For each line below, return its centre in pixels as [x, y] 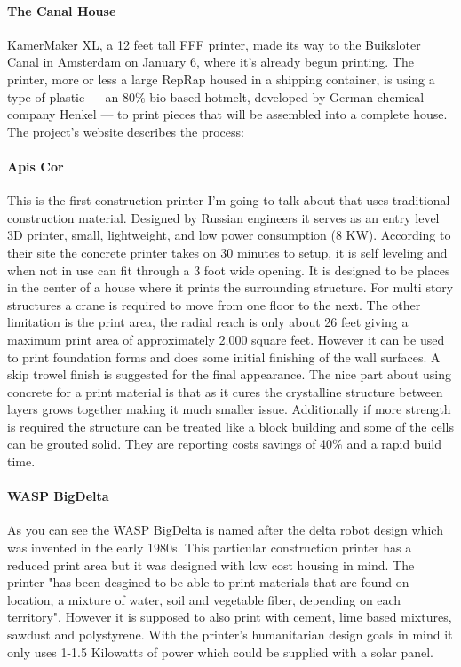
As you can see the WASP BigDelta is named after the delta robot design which [225, 530]
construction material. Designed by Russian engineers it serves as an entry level [223, 217]
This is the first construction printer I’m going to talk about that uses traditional [229, 200]
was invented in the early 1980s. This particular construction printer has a [210, 548]
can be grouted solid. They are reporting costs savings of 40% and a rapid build [225, 444]
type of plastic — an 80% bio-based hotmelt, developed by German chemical [216, 96]
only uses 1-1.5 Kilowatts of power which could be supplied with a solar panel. [220, 651]
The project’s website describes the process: [126, 131]
